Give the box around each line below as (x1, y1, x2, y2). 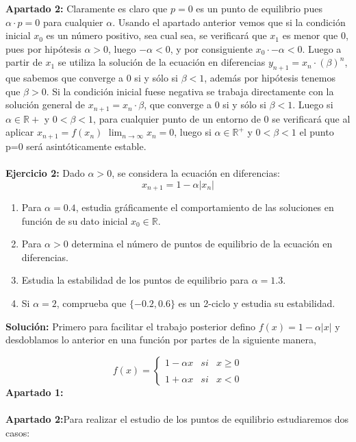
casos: (5, 425, 30, 439)
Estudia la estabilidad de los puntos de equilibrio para (21, 273, 249, 287)
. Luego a (302, 41, 342, 56)
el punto (299, 125, 334, 139)
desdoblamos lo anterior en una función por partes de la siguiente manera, (5, 332, 316, 347)
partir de (5, 55, 42, 69)
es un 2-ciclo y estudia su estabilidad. (178, 296, 335, 310)
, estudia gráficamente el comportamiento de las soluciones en (75, 200, 334, 214)
